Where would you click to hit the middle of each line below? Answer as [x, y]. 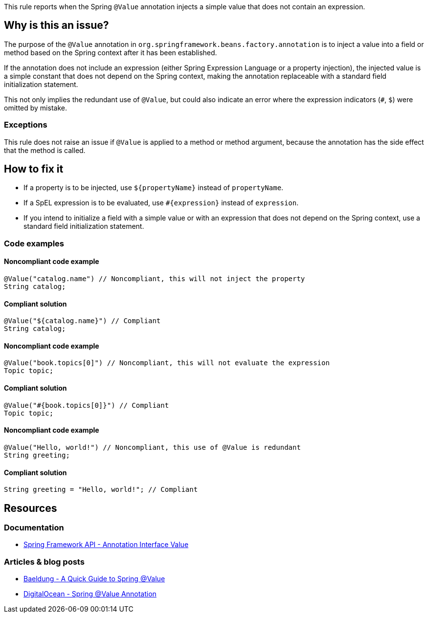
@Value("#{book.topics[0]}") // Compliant [87, 405]
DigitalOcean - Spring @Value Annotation [90, 594]
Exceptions [26, 125]
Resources [31, 508]
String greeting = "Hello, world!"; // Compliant [101, 490]
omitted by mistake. [35, 108]
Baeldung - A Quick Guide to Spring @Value [94, 579]
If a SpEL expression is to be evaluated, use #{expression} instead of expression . [161, 203]
